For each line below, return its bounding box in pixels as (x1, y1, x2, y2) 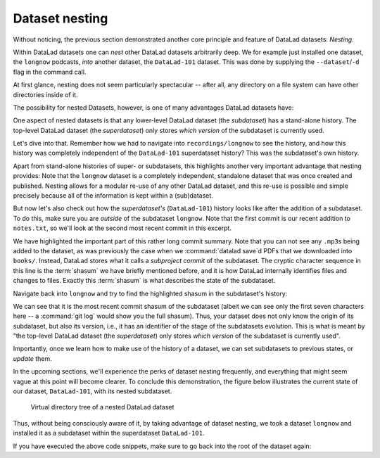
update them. (13, 354, 52, 362)
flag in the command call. (13, 68, 87, 76)
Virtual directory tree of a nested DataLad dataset (30, 403, 175, 412)
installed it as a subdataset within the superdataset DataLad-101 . (13, 429, 205, 438)
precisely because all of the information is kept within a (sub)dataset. (13, 191, 214, 200)
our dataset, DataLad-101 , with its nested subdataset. (13, 387, 172, 395)
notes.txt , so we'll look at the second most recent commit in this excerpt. (13, 224, 232, 232)
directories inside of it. (13, 90, 78, 98)
